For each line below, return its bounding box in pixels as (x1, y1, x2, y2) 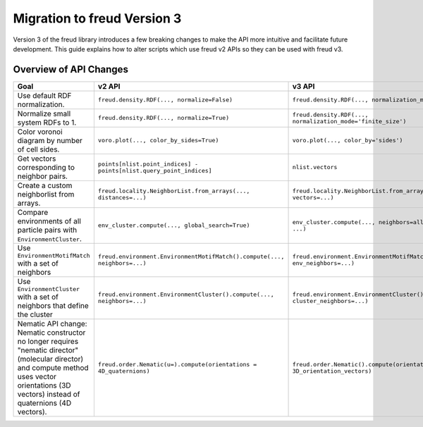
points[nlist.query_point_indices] (97, 166, 212, 174)
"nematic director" (17, 345, 79, 355)
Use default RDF (17, 90, 72, 100)
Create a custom (17, 180, 73, 190)
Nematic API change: (17, 318, 87, 328)
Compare (17, 207, 49, 217)
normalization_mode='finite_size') (292, 117, 407, 125)
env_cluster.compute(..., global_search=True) (97, 222, 250, 229)
